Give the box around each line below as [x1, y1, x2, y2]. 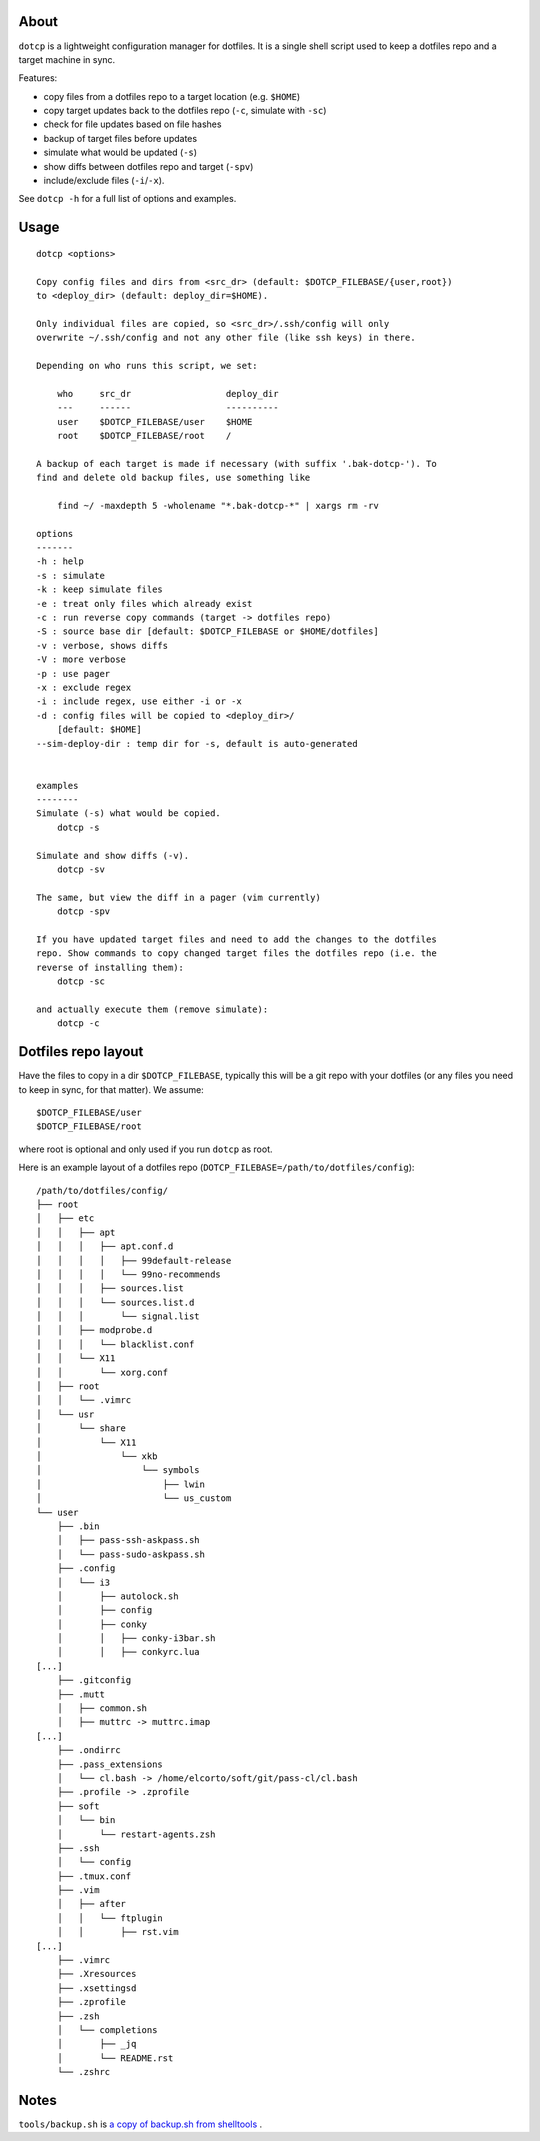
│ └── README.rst [56, 2052, 174, 2064]
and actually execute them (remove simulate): [36, 1003, 269, 1015]
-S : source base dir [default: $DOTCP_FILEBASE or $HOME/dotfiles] [36, 626, 379, 637]
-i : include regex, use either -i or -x [36, 696, 242, 707]
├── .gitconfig [56, 1675, 132, 1686]
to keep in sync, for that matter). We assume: [18, 1083, 204, 1095]
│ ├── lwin [36, 1478, 205, 1490]
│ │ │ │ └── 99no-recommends [36, 1268, 222, 1280]
